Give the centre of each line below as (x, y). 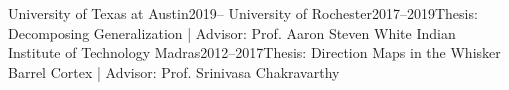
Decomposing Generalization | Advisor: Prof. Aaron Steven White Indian (232, 32)
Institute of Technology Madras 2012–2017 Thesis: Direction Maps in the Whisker (254, 52)
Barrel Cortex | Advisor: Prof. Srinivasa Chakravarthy (174, 71)
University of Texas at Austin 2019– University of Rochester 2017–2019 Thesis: (243, 13)
